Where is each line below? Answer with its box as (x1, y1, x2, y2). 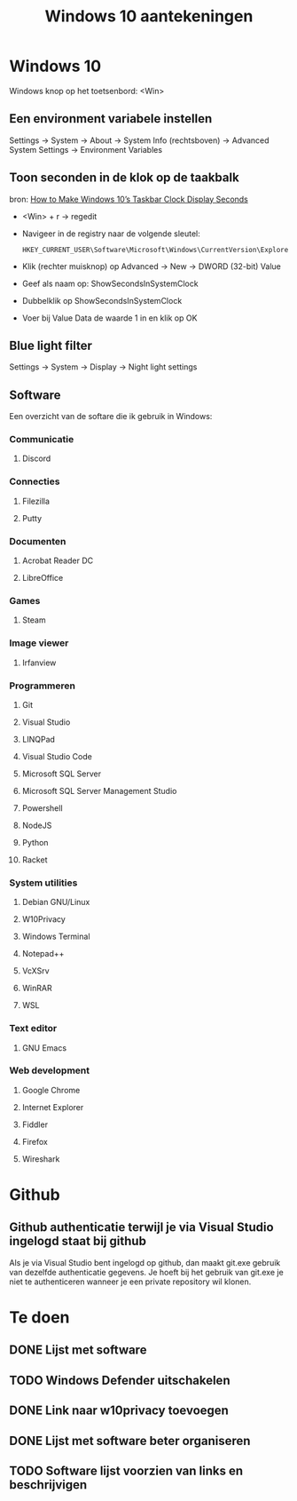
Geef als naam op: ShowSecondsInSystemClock (21, 278, 199, 289)
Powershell (21, 802, 64, 814)
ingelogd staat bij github (9, 1234, 146, 1249)
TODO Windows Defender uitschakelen (9, 1372, 231, 1387)
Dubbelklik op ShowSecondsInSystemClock (21, 295, 183, 306)
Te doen (9, 1307, 70, 1328)
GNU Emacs (21, 1042, 67, 1053)
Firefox (21, 1136, 49, 1147)
